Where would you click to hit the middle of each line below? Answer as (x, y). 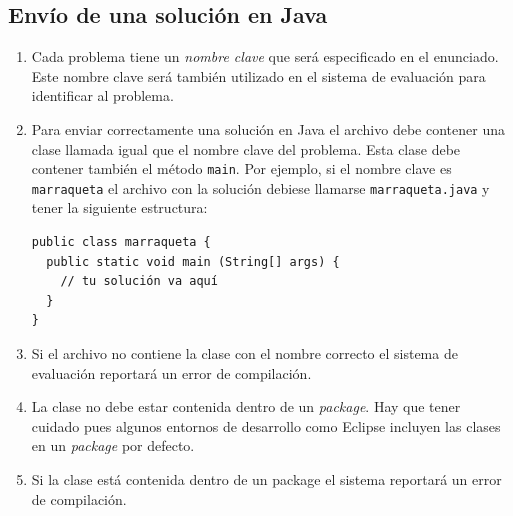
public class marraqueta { (121, 242)
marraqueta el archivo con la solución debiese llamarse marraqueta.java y (260, 187)
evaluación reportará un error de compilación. (171, 372)
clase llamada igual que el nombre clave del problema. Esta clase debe (246, 148)
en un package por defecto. (113, 445)
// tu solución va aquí (139, 281)
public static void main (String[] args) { (193, 261)
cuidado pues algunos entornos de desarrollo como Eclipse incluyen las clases (266, 425)
